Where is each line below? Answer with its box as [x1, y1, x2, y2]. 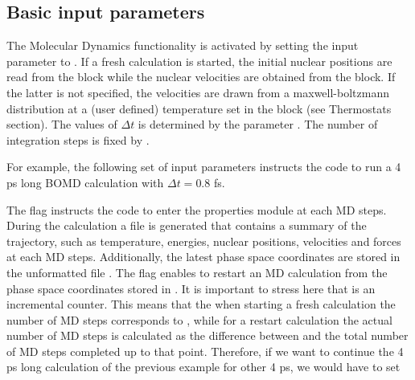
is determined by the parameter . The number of [138, 116, 378, 133]
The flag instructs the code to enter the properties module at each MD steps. [6, 201, 387, 218]
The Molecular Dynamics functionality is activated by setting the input [6, 37, 359, 54]
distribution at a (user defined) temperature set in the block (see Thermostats [6, 100, 392, 116]
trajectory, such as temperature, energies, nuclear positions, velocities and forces [6, 232, 401, 249]
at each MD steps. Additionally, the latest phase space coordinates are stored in [6, 248, 401, 265]
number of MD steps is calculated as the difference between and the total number [6, 327, 409, 344]
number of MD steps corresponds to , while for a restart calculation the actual [6, 311, 392, 328]
